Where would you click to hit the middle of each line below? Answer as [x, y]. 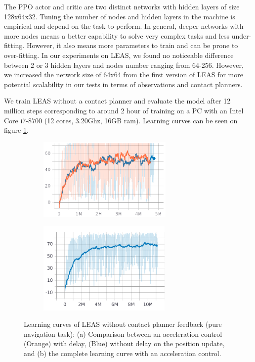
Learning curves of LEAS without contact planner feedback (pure [123, 324]
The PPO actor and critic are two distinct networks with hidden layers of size [122, 6]
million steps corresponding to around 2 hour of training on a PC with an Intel [124, 110]
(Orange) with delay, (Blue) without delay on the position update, [124, 343]
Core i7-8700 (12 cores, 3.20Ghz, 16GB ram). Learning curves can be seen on [121, 120]
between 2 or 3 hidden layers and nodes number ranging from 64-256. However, [124, 65]
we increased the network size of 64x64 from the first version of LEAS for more [124, 75]
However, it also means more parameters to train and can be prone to [132, 45]
